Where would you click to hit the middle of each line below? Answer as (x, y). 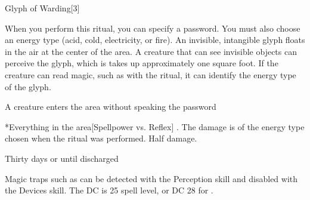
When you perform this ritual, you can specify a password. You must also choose (153, 28)
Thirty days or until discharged (62, 158)
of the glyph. (28, 86)
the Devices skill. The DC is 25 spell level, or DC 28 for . (109, 190)
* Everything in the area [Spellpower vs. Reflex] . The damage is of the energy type (155, 126)
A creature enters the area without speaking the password (111, 107)
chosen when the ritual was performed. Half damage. (101, 138)
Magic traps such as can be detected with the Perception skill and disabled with (151, 178)
